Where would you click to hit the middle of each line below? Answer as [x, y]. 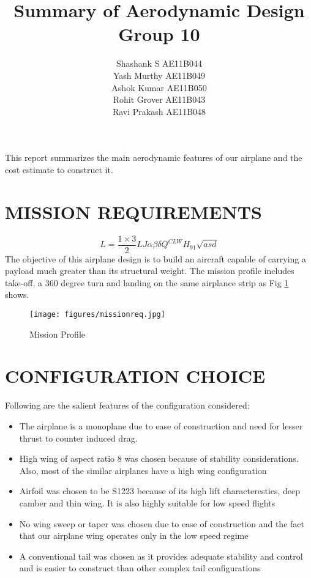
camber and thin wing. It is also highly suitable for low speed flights [147, 502]
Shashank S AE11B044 [159, 63]
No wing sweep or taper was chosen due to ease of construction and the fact [162, 523]
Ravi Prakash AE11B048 [159, 111]
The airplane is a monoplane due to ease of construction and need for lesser [161, 426]
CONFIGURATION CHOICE [135, 376]
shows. [17, 295]
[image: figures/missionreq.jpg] [97, 315]
